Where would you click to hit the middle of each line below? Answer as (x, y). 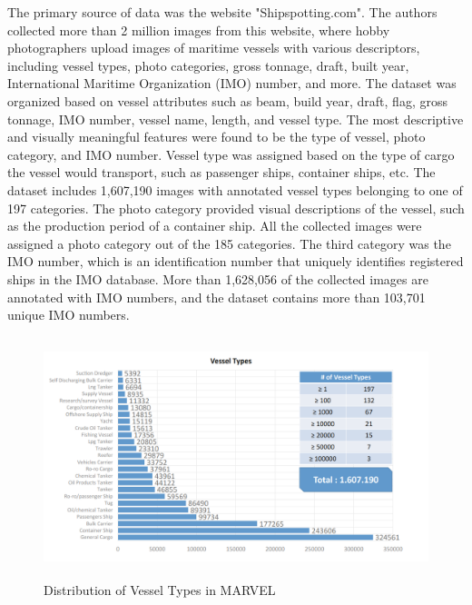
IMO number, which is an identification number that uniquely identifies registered (236, 261)
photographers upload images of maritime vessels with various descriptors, (214, 48)
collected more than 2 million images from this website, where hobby (199, 30)
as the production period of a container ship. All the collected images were (215, 226)
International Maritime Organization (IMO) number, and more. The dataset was (232, 83)
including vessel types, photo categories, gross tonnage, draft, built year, (208, 65)
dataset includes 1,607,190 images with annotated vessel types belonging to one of (235, 189)
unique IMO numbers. (69, 315)
